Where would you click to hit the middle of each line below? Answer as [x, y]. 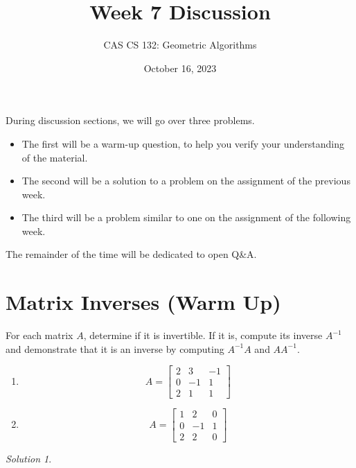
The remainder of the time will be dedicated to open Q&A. [131, 254]
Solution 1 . [29, 458]
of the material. [55, 157]
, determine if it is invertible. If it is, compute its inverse [203, 335]
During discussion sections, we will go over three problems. [130, 120]
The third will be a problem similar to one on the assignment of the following [186, 217]
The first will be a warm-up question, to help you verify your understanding [183, 143]
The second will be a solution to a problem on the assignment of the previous [186, 181]
